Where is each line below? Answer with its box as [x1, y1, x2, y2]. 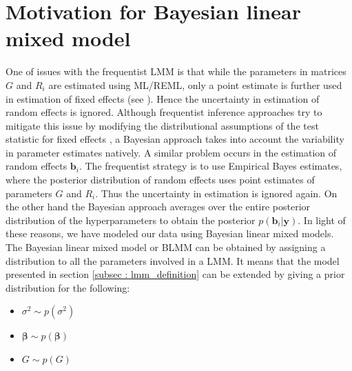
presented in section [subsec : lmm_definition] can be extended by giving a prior [6, 267, 345, 281]
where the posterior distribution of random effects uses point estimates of [6, 172, 315, 187]
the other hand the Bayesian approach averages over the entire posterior [6, 199, 311, 214]
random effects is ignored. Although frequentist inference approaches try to [6, 105, 322, 119]
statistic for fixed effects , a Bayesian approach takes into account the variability [6, 132, 344, 146]
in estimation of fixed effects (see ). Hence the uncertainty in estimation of [6, 91, 320, 106]
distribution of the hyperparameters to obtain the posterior [6, 212, 256, 227]
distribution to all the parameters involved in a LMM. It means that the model [6, 253, 340, 268]
